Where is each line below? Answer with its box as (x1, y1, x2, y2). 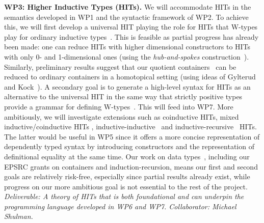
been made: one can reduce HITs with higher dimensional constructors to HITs (4, 41, 251, 52)
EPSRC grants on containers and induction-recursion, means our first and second (4, 161, 258, 172)
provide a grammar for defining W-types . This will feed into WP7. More (4, 101, 233, 111)
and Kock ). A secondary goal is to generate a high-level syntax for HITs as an (4, 81, 251, 92)
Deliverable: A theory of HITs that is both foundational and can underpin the (4, 191, 244, 202)
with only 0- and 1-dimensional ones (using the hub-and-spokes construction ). (4, 51, 249, 62)
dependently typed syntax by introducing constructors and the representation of (4, 141, 254, 152)
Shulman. (4, 211, 33, 221)
